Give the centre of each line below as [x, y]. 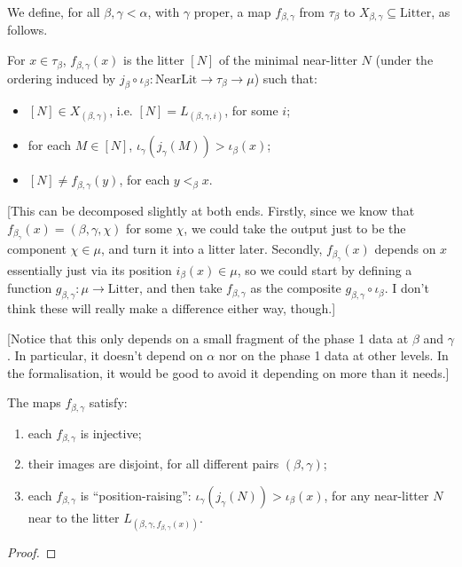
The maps [34, 402]
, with [164, 12]
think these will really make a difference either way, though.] [172, 307]
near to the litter [74, 517]
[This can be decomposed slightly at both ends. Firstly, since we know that [211, 211]
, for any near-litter [376, 495]
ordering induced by [62, 78]
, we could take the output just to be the [295, 228]
